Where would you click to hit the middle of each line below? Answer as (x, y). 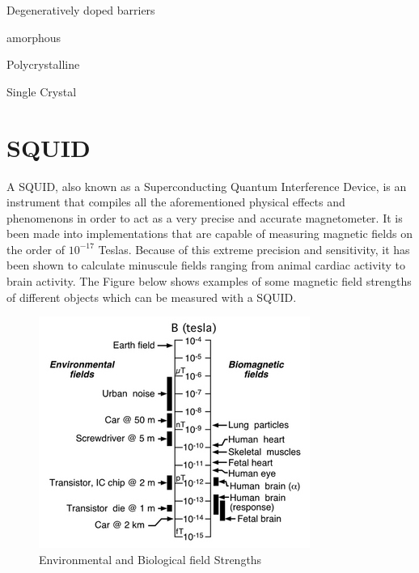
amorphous (34, 37)
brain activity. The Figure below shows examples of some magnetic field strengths (209, 281)
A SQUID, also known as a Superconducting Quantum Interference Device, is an (207, 186)
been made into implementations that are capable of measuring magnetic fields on (209, 233)
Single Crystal (42, 91)
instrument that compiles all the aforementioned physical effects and (176, 202)
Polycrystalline (43, 64)
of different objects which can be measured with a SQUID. (152, 297)
